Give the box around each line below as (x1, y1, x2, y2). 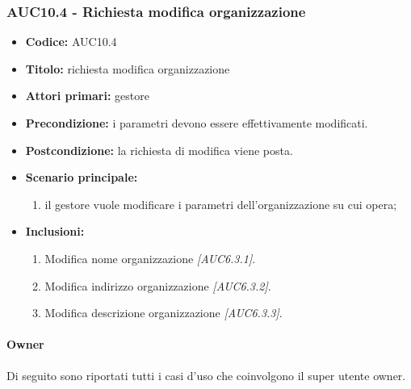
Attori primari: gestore (25, 87, 149, 104)
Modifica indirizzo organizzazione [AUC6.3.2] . (44, 277, 271, 294)
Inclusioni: (25, 223, 85, 240)
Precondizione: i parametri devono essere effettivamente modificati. (25, 115, 368, 131)
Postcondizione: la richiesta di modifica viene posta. (25, 141, 293, 158)
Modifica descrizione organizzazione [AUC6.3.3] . (44, 304, 283, 321)
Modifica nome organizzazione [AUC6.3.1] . (44, 249, 256, 266)
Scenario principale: (25, 169, 138, 186)
